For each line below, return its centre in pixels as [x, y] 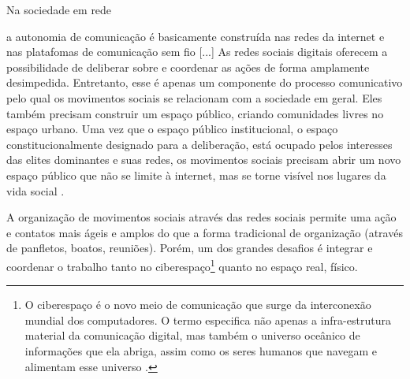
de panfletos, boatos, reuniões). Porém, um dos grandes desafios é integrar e [190, 248]
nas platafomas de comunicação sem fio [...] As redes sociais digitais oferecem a [197, 52]
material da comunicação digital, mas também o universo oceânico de [192, 335]
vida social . [35, 190]
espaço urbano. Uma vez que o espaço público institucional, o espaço [172, 129]
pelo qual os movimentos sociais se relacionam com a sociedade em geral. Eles [194, 97]
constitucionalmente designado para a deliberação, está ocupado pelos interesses [199, 144]
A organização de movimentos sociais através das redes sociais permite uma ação [201, 217]
